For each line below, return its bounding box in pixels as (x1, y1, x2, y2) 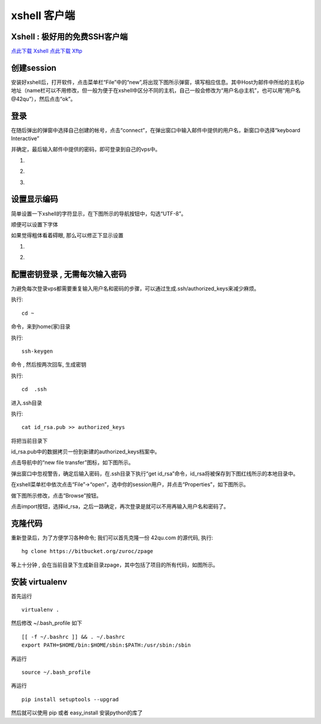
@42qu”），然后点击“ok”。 (11, 95, 76, 102)
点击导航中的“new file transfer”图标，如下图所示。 (11, 459, 134, 466)
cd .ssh (21, 386, 47, 393)
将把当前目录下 (11, 437, 48, 444)
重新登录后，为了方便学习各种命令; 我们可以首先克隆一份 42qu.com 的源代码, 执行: (11, 534, 213, 541)
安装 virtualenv (11, 577, 68, 587)
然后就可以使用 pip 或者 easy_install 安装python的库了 (11, 709, 143, 716)
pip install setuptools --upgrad (21, 696, 119, 703)
